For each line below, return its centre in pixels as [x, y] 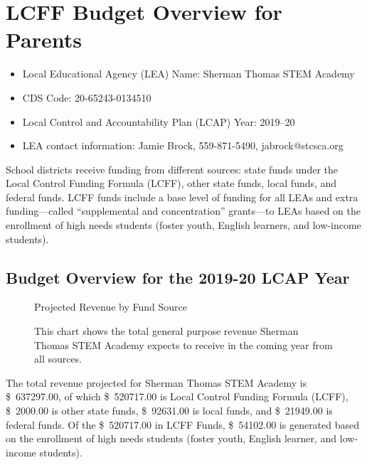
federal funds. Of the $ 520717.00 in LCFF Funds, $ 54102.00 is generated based [183, 424]
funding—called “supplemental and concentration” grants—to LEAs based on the [183, 211]
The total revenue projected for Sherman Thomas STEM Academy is [156, 382]
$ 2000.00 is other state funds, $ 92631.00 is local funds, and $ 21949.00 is [169, 411]
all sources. [58, 359]
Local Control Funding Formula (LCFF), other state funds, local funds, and [171, 183]
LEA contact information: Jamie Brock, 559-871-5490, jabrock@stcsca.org [183, 145]
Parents [44, 39]
